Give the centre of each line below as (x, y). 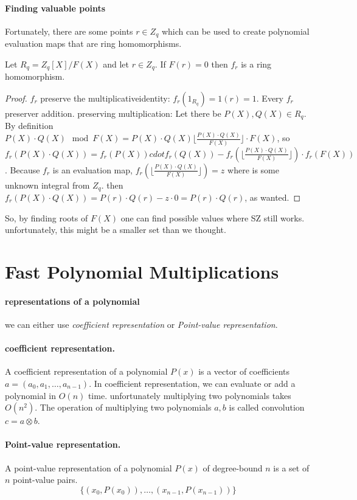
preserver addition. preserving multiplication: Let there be (113, 113)
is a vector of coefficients (244, 371)
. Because (23, 169)
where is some (253, 169)
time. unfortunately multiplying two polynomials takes (189, 395)
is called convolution (267, 407)
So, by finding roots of (47, 217)
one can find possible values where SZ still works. (213, 217)
